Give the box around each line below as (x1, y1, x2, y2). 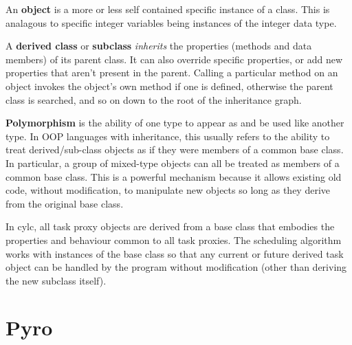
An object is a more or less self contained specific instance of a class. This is (5, 2, 330, 16)
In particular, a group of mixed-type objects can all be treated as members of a (5, 155, 340, 170)
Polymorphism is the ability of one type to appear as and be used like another (5, 115, 344, 130)
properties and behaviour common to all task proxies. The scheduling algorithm (5, 232, 342, 247)
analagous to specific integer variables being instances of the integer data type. (5, 15, 337, 30)
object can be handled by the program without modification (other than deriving (5, 260, 347, 274)
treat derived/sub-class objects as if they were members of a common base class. (5, 142, 344, 157)
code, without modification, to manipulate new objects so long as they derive (5, 183, 330, 197)
